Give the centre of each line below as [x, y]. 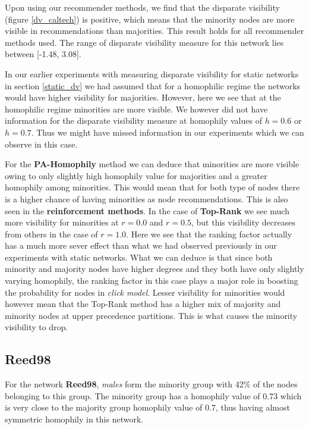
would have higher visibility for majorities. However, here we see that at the [143, 97]
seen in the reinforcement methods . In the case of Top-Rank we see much [147, 210]
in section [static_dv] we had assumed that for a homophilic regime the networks [153, 85]
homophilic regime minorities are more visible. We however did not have [136, 109]
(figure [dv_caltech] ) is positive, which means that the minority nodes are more [150, 19]
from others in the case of [51, 234]
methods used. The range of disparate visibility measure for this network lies [144, 42]
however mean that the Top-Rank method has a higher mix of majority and [143, 304]
